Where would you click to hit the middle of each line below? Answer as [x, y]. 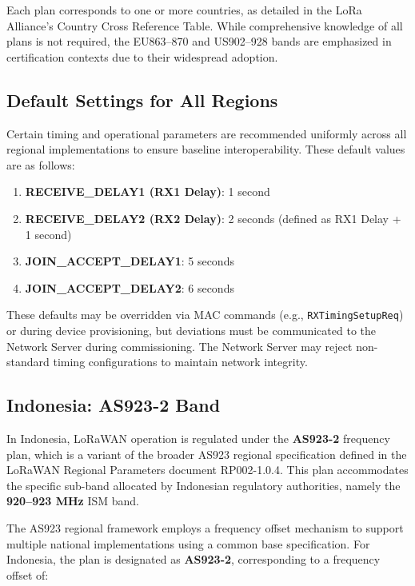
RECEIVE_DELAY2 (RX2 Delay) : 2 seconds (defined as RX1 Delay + [213, 218]
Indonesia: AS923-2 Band [114, 405]
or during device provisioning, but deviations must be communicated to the [191, 330]
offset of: [28, 574]
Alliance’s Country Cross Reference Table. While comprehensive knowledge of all [205, 25]
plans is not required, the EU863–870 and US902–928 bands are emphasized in [199, 41]
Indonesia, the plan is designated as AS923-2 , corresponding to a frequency [194, 559]
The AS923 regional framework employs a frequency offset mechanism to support [205, 527]
